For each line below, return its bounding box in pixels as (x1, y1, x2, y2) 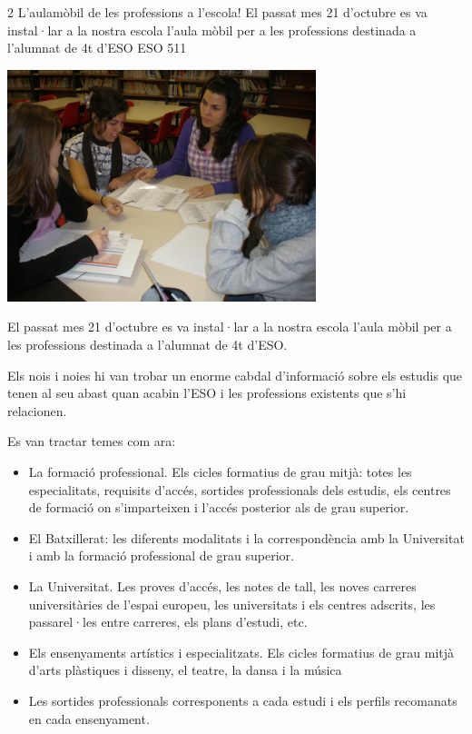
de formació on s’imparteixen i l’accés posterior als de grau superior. (28, 498, 409, 517)
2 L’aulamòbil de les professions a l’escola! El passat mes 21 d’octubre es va (7, 3, 428, 21)
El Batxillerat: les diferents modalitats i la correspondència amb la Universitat (28, 528, 465, 547)
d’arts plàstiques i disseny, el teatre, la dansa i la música (28, 660, 342, 679)
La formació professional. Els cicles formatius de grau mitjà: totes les (28, 462, 412, 481)
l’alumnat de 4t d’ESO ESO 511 (7, 38, 187, 57)
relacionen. (7, 401, 67, 420)
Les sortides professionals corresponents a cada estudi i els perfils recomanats (28, 690, 457, 709)
